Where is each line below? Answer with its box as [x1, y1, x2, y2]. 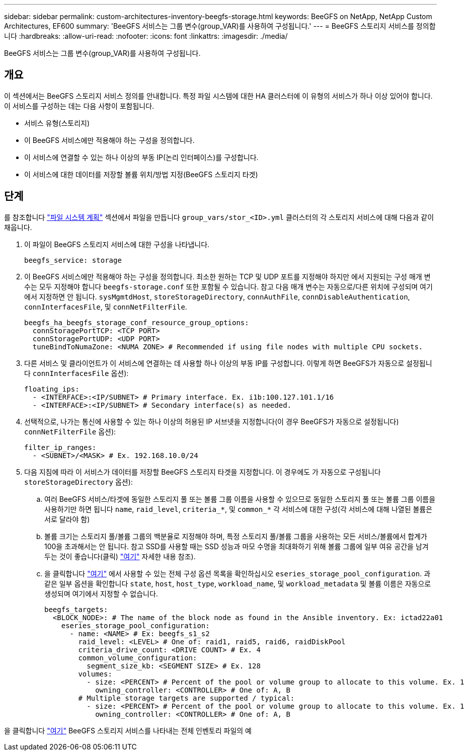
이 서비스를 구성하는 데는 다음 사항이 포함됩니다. [4, 101, 154, 110]
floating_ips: [24, 385, 80, 393]
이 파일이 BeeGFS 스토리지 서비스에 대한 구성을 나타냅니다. [24, 240, 210, 249]
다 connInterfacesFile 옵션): [24, 368, 129, 377]
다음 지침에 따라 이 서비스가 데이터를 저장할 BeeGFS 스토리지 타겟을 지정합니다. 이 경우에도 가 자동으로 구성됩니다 [24, 467, 381, 476]
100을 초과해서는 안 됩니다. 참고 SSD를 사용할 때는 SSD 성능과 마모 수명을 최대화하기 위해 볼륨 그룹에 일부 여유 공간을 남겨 [44, 542, 429, 551]
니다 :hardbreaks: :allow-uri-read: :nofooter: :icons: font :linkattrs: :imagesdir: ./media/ [4, 32, 288, 40]
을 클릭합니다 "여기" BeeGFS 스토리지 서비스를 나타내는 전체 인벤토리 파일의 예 [4, 726, 252, 735]
